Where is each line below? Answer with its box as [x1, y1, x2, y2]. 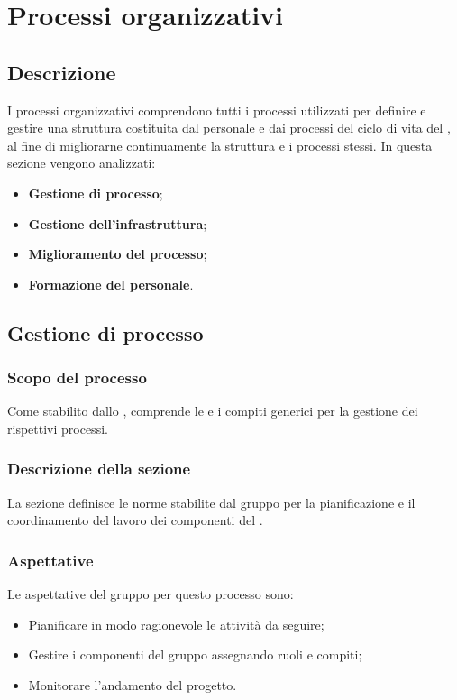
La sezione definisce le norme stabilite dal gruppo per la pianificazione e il [7, 493, 416, 511]
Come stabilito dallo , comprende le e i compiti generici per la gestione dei [7, 401, 418, 420]
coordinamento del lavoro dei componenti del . [7, 511, 263, 530]
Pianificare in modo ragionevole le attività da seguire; [28, 614, 324, 633]
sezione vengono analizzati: [7, 153, 156, 172]
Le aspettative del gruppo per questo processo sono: [7, 585, 294, 603]
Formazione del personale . [28, 274, 194, 293]
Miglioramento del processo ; [28, 244, 207, 263]
